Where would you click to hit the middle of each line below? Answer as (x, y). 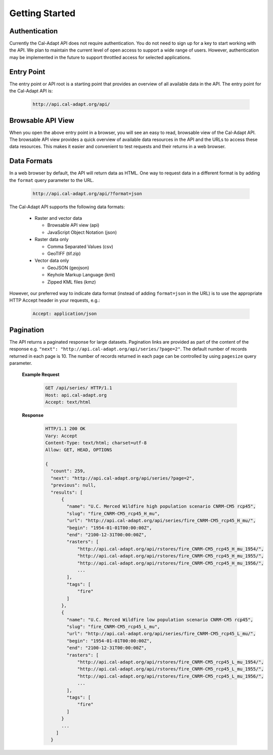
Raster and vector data (58, 218)
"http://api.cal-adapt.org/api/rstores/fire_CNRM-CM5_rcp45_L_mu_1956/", (170, 676)
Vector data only (52, 261)
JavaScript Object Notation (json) (82, 232)
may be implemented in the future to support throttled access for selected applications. (100, 57)
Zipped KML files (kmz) (72, 282)
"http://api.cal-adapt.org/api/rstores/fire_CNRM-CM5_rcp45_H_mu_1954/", (170, 549)
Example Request (41, 374)
